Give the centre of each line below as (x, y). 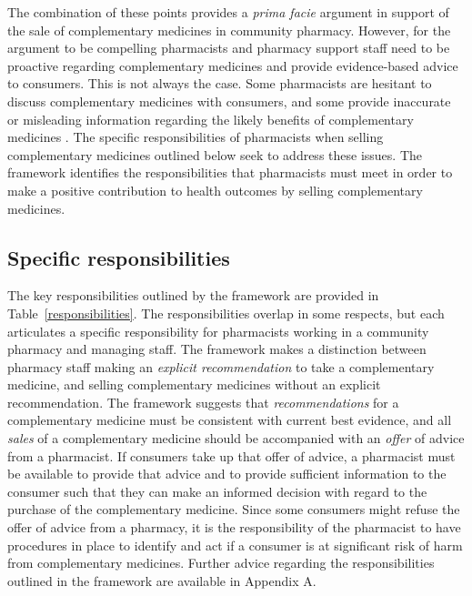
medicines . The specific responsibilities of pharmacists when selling (196, 137)
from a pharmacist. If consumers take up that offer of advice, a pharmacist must (231, 455)
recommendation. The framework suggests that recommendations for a (203, 402)
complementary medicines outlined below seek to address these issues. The (215, 154)
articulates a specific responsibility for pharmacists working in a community (218, 331)
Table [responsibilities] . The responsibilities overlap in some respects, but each (226, 313)
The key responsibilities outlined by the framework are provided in (193, 295)
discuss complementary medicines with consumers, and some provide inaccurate (229, 101)
